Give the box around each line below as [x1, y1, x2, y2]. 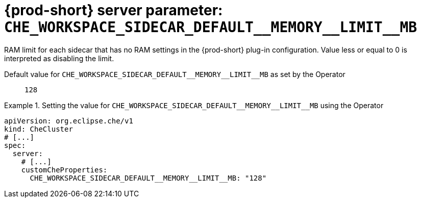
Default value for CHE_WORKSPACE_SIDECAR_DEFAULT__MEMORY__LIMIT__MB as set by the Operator [4, 69, 345, 79]
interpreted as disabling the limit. [4, 54, 114, 63]
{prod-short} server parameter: [4, 2, 223, 19]
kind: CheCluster [4, 124, 73, 133]
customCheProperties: [21, 165, 108, 174]
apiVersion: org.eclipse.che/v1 [4, 116, 133, 125]
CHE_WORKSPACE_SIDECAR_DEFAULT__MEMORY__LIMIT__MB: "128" [30, 173, 267, 182]
